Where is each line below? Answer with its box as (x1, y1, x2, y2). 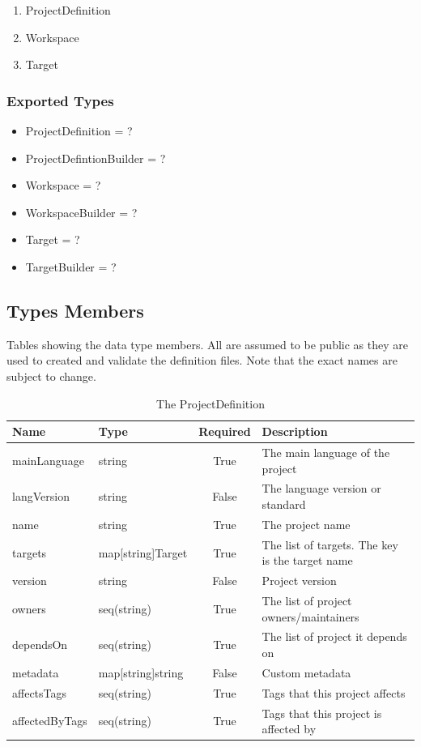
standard (262, 496, 306, 513)
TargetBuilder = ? (25, 258, 117, 275)
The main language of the (262, 443, 390, 460)
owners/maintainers (262, 608, 359, 625)
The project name (262, 515, 351, 532)
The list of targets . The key (262, 536, 398, 553)
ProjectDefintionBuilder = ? (25, 149, 166, 166)
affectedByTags (12, 712, 87, 729)
